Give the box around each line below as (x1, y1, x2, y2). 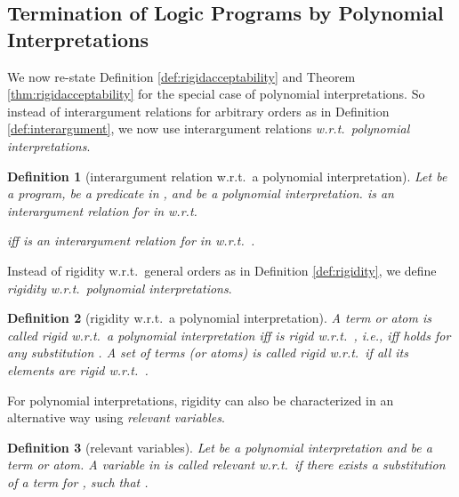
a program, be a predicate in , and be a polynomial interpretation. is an (7, 184, 394, 203)
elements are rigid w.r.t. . (7, 360, 149, 379)
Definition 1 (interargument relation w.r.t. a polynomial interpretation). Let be (7, 166, 447, 185)
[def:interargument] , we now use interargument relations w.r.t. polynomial (7, 119, 410, 138)
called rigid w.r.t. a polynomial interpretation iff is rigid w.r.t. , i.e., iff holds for (7, 325, 451, 344)
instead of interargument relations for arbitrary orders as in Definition (7, 101, 390, 120)
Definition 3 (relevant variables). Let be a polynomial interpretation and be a (7, 437, 432, 456)
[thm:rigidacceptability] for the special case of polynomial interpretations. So (7, 84, 425, 103)
